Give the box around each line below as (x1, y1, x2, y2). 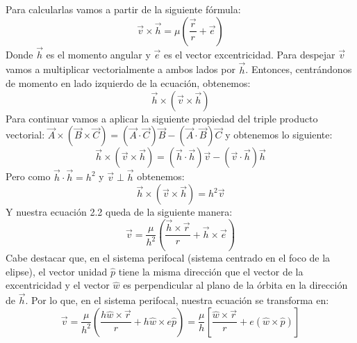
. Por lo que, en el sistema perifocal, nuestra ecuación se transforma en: (25, 293, 329, 308)
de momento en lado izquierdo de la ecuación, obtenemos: (6, 76, 251, 90)
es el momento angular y (46, 47, 151, 61)
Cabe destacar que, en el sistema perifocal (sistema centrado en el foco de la (6, 250, 331, 265)
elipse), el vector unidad (6, 264, 108, 278)
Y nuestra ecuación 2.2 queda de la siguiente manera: (6, 205, 233, 219)
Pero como (6, 169, 51, 184)
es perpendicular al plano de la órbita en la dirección (123, 278, 348, 292)
